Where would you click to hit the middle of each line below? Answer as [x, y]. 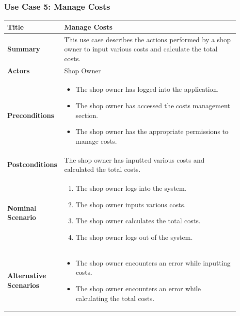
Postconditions [32, 164]
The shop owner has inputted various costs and [134, 159]
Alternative [27, 275]
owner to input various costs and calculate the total [141, 49]
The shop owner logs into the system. [131, 188]
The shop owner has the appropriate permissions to [152, 131]
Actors [19, 70]
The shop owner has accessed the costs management [153, 106]
